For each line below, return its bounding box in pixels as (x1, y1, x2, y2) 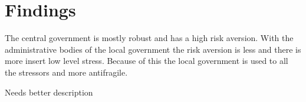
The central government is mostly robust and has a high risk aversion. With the (5, 32, 294, 44)
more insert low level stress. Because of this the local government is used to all (5, 55, 288, 67)
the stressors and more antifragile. (5, 66, 128, 78)
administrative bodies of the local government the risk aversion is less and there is (5, 43, 301, 55)
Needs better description (5, 86, 93, 98)
